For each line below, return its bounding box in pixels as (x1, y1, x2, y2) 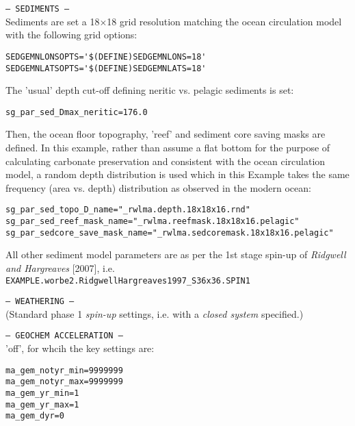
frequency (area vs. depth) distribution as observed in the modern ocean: (5, 180, 311, 195)
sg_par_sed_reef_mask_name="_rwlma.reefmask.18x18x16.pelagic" (5, 216, 300, 227)
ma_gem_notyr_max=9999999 (5, 377, 123, 387)
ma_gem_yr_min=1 (5, 388, 79, 398)
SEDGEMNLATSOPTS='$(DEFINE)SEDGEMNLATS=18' (5, 63, 207, 73)
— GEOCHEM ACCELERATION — (5, 331, 123, 341)
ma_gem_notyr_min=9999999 (5, 365, 123, 375)
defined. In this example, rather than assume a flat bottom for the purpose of (5, 140, 330, 154)
